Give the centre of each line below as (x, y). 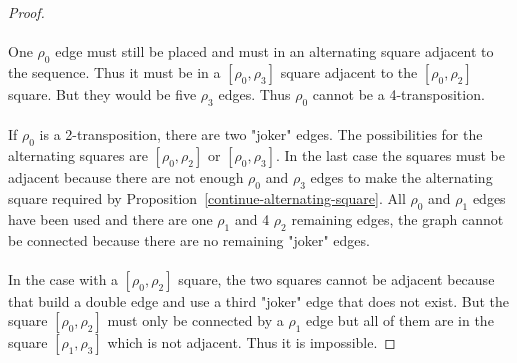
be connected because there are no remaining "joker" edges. (189, 239)
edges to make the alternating (401, 177)
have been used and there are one (110, 218)
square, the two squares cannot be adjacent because (336, 278)
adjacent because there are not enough (126, 177)
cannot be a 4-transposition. (398, 93)
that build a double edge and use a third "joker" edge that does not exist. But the (258, 300)
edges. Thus (254, 93)
